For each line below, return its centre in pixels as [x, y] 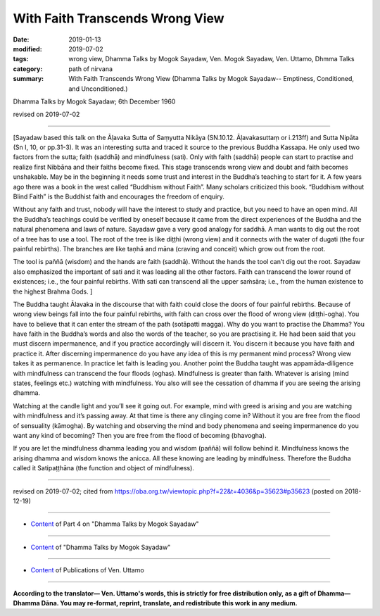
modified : [27, 49]
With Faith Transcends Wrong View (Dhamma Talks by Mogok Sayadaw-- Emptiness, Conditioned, [211, 79]
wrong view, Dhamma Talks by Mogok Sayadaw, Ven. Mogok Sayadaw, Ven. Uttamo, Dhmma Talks [211, 59]
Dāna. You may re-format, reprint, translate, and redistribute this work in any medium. [170, 603]
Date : [21, 39]
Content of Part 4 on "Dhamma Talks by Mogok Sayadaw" [115, 524]
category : [28, 69]
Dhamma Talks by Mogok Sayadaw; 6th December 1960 [94, 101]
